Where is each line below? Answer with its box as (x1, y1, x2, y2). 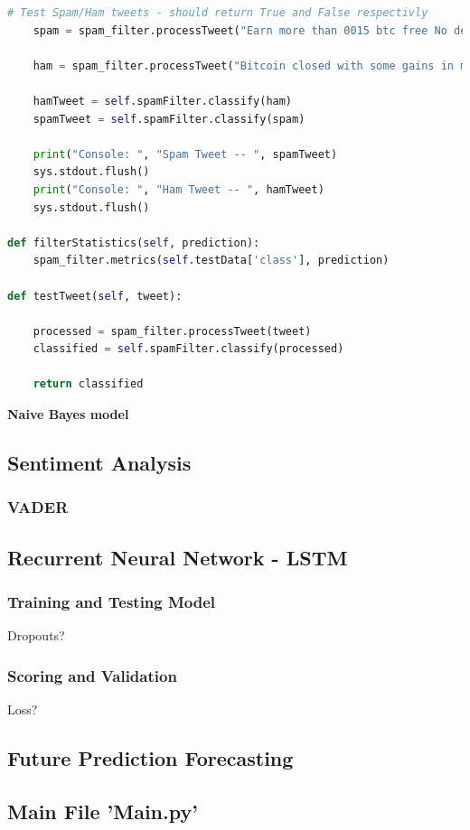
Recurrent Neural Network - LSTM (7, 543, 348, 571)
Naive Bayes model (7, 405, 129, 424)
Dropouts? (7, 626, 65, 645)
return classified (33, 378, 144, 391)
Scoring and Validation (7, 664, 177, 686)
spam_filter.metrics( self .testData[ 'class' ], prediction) (33, 254, 390, 267)
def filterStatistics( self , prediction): (7, 236, 260, 249)
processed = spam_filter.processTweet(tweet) (33, 324, 312, 338)
